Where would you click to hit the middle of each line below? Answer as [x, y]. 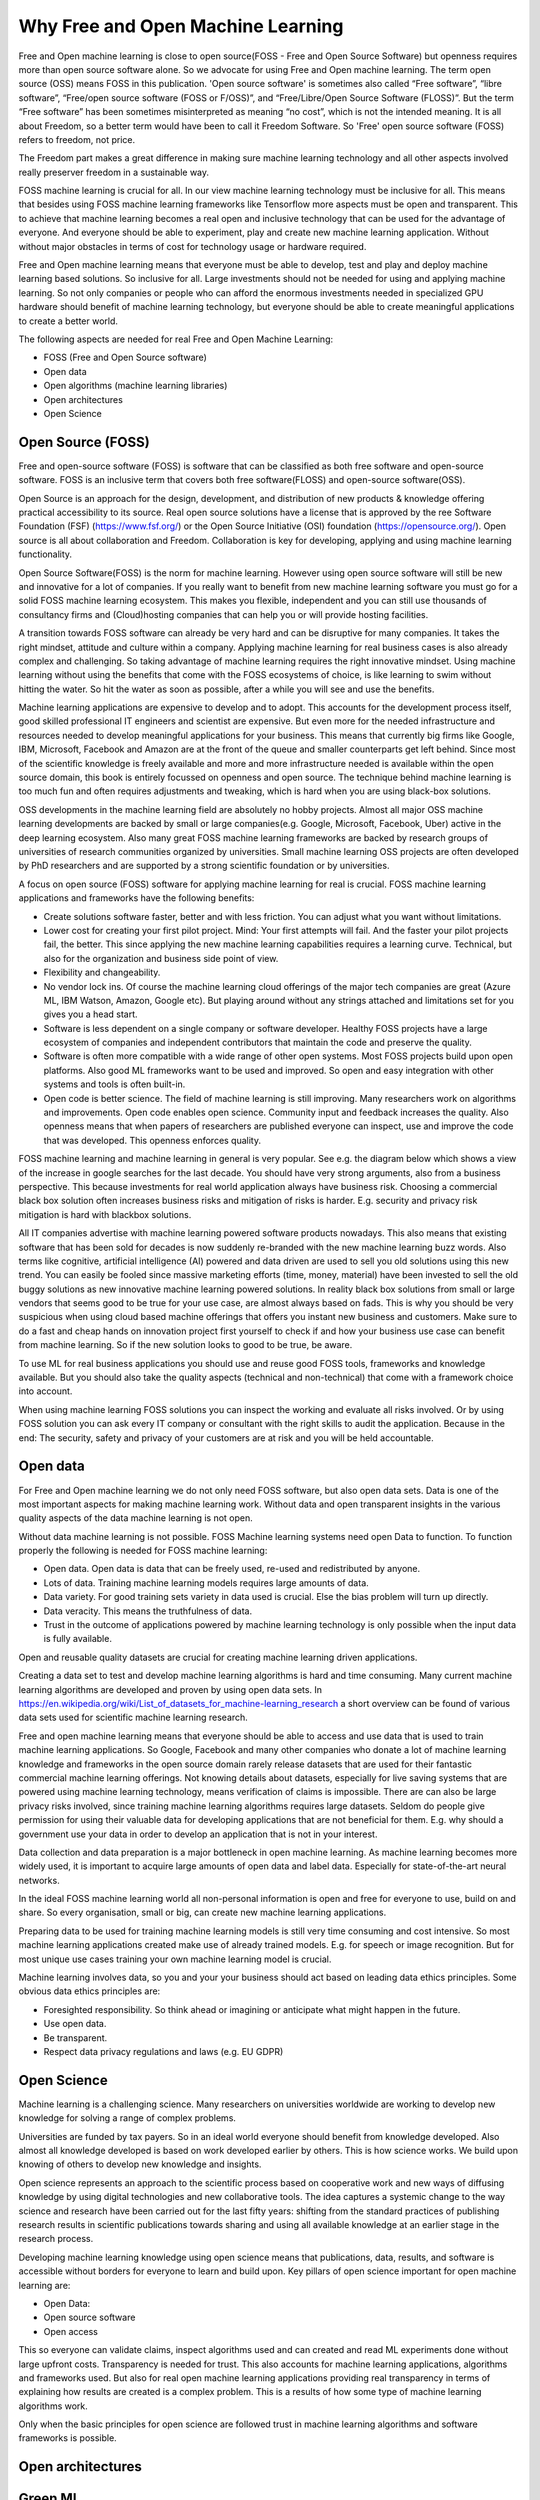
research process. [56, 2239]
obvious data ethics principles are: [89, 1991]
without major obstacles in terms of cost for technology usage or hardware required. [192, 246]
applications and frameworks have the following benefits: [136, 898]
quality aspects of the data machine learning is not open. [136, 1518]
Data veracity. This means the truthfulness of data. [148, 1611]
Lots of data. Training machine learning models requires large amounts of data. [206, 1582]
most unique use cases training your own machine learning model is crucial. [175, 1959]
